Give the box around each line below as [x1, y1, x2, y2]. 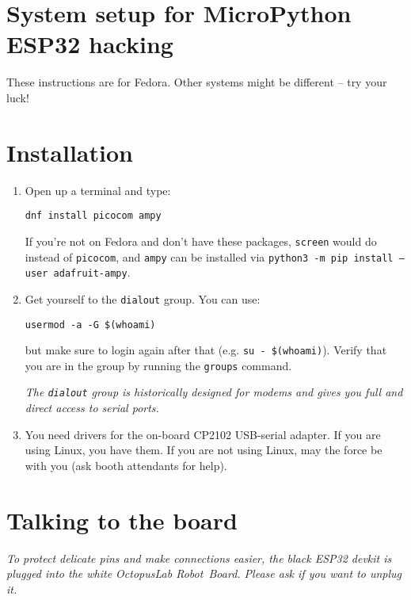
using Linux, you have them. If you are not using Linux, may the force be [25, 441, 382, 458]
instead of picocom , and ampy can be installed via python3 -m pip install [25, 248, 394, 265]
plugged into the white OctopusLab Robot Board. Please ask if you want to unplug [6, 565, 402, 582]
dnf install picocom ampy [25, 210, 162, 222]
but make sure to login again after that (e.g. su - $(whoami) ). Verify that [25, 342, 387, 358]
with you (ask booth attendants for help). [25, 457, 227, 473]
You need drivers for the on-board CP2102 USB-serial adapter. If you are [25, 426, 381, 442]
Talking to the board [6, 503, 238, 536]
